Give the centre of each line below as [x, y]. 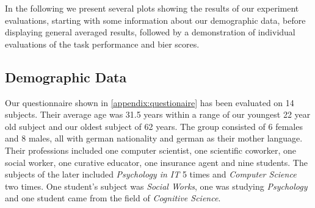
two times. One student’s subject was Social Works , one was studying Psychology [156, 186]
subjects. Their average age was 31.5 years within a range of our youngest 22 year [158, 114]
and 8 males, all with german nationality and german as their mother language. [154, 138]
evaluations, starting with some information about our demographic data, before [155, 20]
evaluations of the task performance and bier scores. [102, 44]
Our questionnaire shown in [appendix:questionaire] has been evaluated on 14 [150, 102]
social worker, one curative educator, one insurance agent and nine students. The [156, 162]
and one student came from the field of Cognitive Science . [113, 198]
